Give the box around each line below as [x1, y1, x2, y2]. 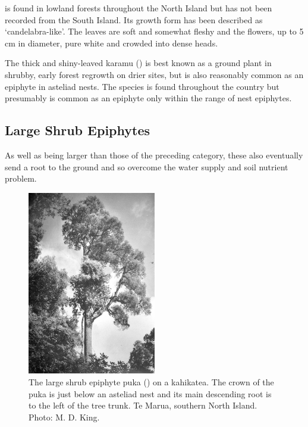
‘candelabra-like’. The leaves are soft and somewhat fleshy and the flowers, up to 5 [5, 25, 304, 38]
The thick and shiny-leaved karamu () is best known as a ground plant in [5, 57, 272, 69]
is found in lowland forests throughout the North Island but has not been [5, 2, 272, 14]
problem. [5, 172, 37, 185]
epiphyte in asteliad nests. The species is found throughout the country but [5, 80, 279, 92]
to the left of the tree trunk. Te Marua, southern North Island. [29, 399, 257, 412]
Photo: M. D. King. [29, 410, 100, 423]
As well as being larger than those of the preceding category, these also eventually [5, 148, 303, 161]
